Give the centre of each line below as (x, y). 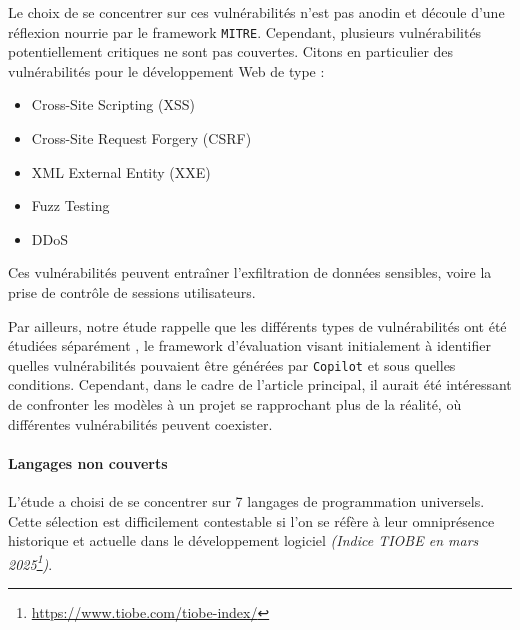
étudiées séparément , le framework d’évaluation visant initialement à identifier (249, 345)
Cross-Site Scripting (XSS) (113, 104)
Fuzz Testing (70, 205)
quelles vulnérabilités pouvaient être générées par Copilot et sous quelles (232, 364)
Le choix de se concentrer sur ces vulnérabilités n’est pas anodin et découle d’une (256, 12)
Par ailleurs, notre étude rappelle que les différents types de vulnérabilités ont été (257, 325)
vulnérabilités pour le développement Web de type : (166, 70)
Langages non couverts (88, 462)
